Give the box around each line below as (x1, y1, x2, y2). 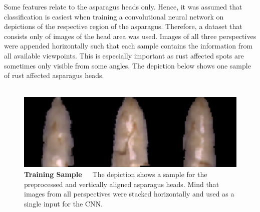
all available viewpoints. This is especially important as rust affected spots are (4, 50, 244, 60)
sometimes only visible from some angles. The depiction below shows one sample (4, 60, 251, 70)
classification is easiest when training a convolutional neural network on (4, 11, 224, 21)
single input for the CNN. (24, 198, 103, 208)
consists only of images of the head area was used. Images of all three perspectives (4, 30, 256, 41)
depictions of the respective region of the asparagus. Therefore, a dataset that (4, 21, 242, 31)
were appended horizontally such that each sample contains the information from (4, 40, 253, 51)
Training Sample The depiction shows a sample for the (24, 168, 207, 179)
